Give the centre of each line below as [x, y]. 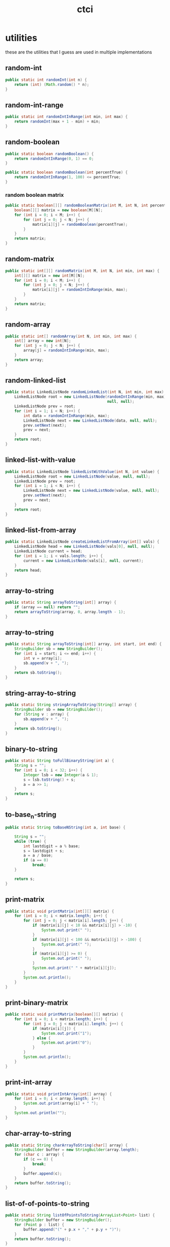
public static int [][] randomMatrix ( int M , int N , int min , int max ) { [82, 271]
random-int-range [34, 105]
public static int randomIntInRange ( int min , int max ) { [67, 117]
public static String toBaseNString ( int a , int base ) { [65, 827]
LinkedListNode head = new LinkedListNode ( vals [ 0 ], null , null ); [85, 547]
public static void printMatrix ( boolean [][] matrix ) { [64, 1015]
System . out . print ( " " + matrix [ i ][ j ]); [74, 968]
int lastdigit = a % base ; [52, 846]
